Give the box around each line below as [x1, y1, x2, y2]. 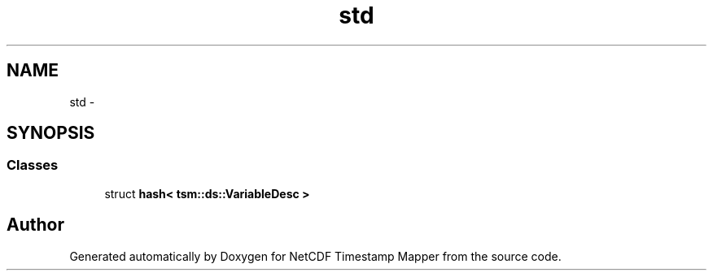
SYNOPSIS [7, 123, 95, 144]
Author [7, 214, 64, 236]
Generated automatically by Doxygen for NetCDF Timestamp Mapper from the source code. [69, 249, 562, 263]
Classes [7, 157, 59, 174]
